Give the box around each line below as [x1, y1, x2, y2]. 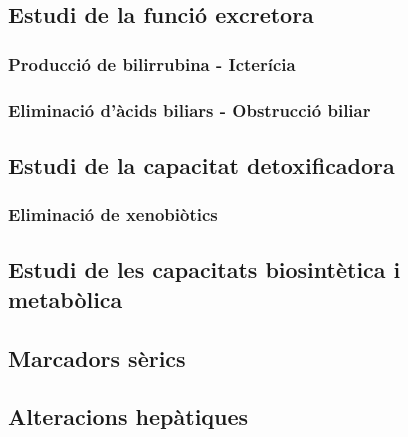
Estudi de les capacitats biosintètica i [8, 254, 401, 285]
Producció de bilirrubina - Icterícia [8, 51, 296, 76]
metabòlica [8, 283, 123, 314]
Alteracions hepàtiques [8, 401, 249, 432]
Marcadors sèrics [8, 342, 186, 373]
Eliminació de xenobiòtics [8, 202, 218, 227]
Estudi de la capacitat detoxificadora [8, 149, 395, 180]
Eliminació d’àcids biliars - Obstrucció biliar [8, 97, 371, 122]
